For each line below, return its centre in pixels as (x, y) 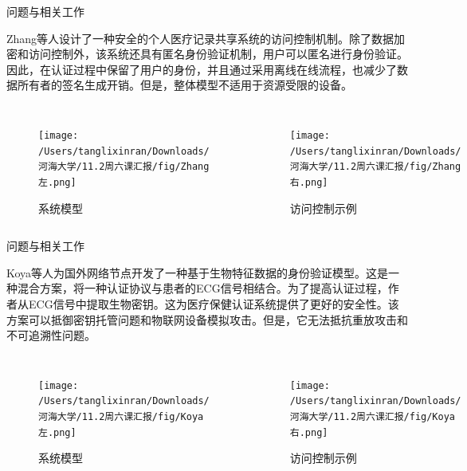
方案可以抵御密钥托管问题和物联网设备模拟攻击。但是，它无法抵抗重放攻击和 (207, 319)
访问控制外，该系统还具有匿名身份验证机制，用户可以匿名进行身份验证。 (218, 54)
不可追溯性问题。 (51, 335)
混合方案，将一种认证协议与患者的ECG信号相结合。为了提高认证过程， (202, 288)
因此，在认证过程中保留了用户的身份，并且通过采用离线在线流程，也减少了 (202, 69)
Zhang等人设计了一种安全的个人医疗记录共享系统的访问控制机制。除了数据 (200, 38)
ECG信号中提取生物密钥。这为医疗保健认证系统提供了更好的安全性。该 (214, 303)
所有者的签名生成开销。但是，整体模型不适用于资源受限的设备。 (184, 85)
